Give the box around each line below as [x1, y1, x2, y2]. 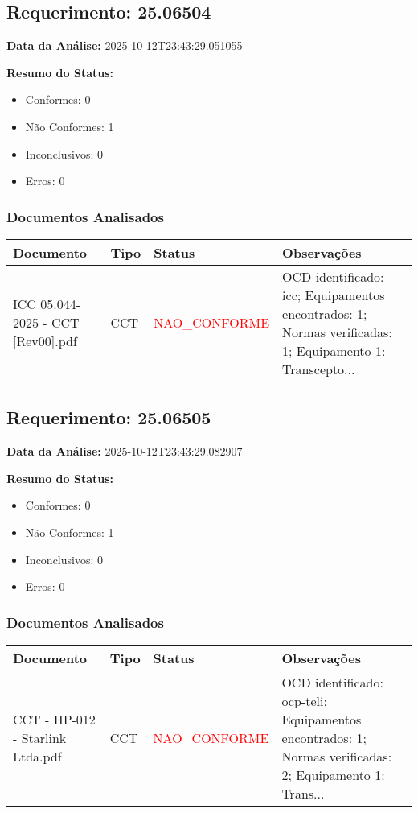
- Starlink [13, 728, 67, 747]
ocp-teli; [281, 691, 327, 710]
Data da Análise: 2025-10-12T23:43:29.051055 [6, 37, 243, 54]
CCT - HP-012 [13, 709, 96, 728]
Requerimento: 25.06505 [6, 405, 211, 430]
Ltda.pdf [13, 746, 62, 766]
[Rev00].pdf [13, 332, 77, 351]
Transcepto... [282, 359, 355, 378]
